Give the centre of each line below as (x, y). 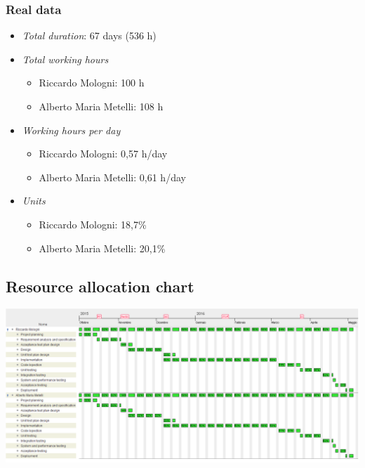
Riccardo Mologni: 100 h (92, 83)
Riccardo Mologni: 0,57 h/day (103, 154)
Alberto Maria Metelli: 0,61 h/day (112, 177)
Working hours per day (71, 130)
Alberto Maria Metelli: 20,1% (102, 248)
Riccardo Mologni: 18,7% (93, 224)
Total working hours (65, 59)
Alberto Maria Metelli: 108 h (101, 106)
